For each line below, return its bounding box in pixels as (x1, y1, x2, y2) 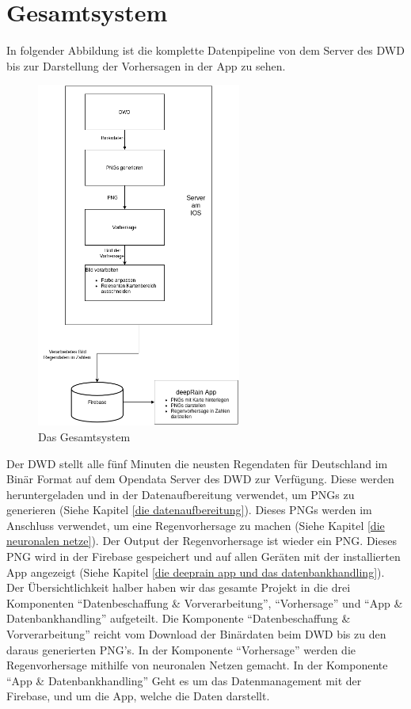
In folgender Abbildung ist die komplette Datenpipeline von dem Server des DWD (6, 42, 405, 59)
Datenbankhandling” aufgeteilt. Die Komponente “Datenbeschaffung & (6, 610, 351, 627)
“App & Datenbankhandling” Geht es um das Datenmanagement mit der (6, 672, 362, 688)
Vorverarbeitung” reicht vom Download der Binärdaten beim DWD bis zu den (6, 626, 386, 642)
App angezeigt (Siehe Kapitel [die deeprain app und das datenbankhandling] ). (6, 563, 385, 580)
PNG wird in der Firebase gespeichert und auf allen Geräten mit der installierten (6, 548, 401, 565)
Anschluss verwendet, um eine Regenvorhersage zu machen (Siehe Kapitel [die (6, 517, 385, 533)
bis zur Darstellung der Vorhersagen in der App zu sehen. (6, 57, 286, 74)
